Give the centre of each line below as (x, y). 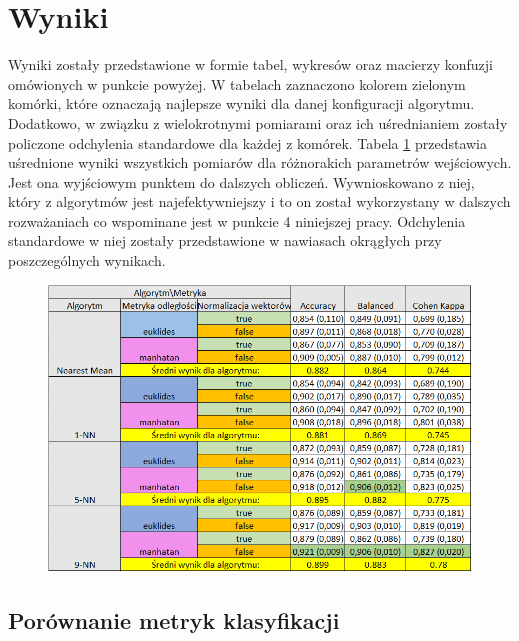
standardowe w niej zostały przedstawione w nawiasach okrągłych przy (225, 240)
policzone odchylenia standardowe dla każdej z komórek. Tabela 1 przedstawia (247, 142)
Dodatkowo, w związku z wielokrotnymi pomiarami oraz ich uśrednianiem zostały (258, 122)
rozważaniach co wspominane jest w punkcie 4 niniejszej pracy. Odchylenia (237, 220)
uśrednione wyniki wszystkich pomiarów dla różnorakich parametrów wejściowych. (260, 162)
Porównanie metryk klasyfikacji (174, 619)
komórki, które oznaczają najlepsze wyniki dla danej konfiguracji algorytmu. (241, 103)
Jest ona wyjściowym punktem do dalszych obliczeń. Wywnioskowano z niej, (241, 181)
